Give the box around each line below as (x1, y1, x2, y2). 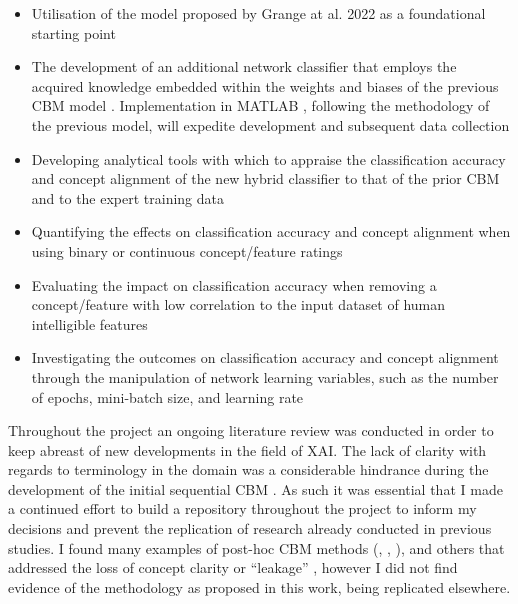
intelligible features (31, 313, 148, 334)
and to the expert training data (31, 187, 225, 208)
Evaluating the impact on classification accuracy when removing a (31, 274, 437, 295)
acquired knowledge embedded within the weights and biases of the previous (31, 75, 499, 96)
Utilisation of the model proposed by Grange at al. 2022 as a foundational (31, 3, 486, 23)
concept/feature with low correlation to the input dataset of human (31, 294, 446, 315)
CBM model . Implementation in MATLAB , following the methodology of (31, 95, 490, 116)
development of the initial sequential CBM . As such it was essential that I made (8, 478, 503, 499)
